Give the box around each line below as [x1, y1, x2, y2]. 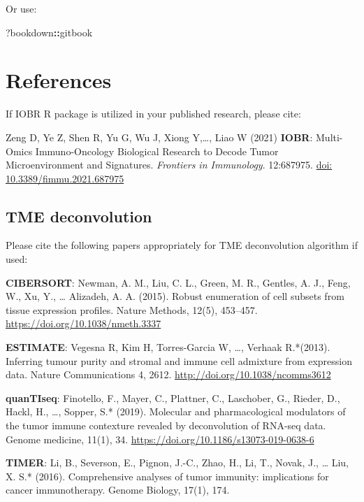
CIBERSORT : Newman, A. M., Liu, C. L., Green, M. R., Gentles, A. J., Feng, [6, 275, 351, 289]
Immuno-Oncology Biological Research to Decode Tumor [35, 143, 279, 158]
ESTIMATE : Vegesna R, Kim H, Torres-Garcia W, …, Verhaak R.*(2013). [6, 340, 330, 354]
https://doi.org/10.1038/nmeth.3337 [6, 316, 161, 331]
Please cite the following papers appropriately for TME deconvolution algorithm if [6, 238, 358, 252]
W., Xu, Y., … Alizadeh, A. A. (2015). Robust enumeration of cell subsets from [6, 289, 344, 303]
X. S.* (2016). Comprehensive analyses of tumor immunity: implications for [6, 468, 329, 483]
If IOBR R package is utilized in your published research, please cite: [6, 106, 301, 121]
